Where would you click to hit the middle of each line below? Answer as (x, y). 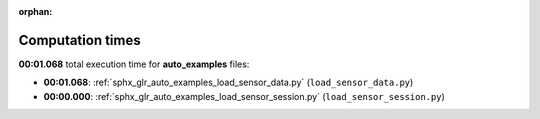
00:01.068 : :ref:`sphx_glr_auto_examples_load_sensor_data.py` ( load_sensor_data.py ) (228, 82)
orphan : (35, 11)
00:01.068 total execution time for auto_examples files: (134, 64)
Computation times (79, 40)
